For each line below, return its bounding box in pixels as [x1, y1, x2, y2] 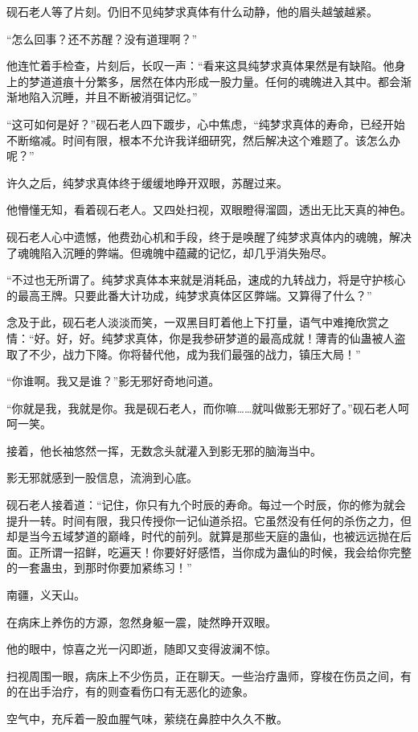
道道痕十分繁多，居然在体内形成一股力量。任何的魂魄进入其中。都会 [39, 72, 400, 89]
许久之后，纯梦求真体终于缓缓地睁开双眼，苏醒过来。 [6, 174, 288, 191]
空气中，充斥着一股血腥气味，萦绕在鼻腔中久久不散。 [6, 710, 288, 726]
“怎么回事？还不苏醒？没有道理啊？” [6, 30, 198, 47]
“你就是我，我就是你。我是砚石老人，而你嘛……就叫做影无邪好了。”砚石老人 [6, 399, 398, 416]
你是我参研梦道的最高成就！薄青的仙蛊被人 [169, 329, 395, 346]
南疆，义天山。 [6, 586, 85, 603]
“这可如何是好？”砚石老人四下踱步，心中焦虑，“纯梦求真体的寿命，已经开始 [6, 115, 405, 132]
